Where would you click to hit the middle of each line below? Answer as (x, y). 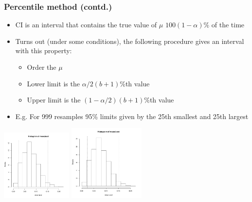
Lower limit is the (53, 83)
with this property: (44, 50)
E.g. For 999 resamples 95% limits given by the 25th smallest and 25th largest (132, 116)
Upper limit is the (54, 100)
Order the (42, 67)
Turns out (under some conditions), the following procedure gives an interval (130, 41)
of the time (228, 25)
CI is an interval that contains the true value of (86, 25)
